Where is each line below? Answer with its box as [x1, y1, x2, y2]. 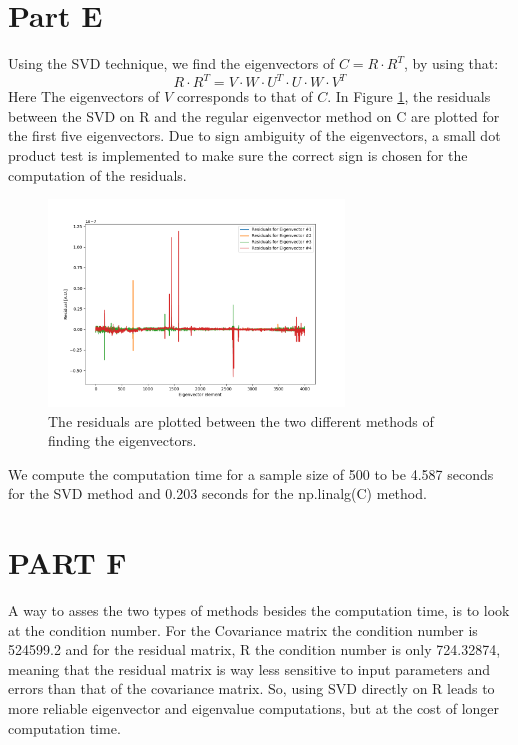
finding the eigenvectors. [48, 430, 197, 451]
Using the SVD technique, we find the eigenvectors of [8, 53, 335, 74]
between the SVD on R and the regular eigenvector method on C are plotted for [8, 105, 500, 126]
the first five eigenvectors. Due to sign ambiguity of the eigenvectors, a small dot [8, 125, 501, 146]
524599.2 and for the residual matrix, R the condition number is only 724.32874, [8, 639, 501, 660]
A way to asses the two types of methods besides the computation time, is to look [8, 600, 510, 621]
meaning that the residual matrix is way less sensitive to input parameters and [8, 658, 491, 679]
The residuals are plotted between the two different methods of [48, 410, 434, 431]
